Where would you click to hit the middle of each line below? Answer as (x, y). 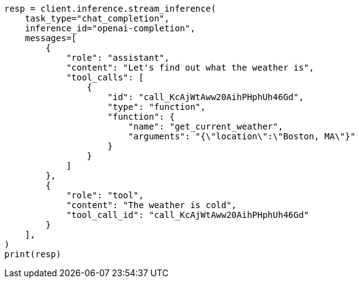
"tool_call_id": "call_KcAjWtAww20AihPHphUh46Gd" (188, 215)
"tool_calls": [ (105, 77)
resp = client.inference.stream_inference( (110, 9)
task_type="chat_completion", (97, 18)
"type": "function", (157, 107)
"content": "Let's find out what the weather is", (190, 68)
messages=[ (51, 38)
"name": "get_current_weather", (206, 126)
